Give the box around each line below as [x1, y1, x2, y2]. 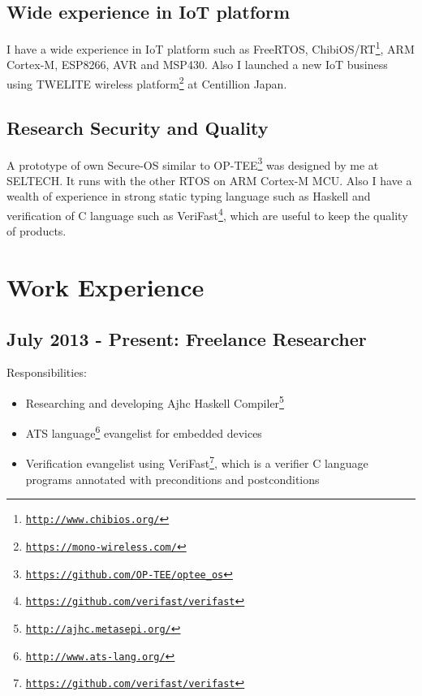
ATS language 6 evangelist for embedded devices [25, 422, 262, 441]
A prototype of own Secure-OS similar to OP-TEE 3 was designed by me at [6, 153, 379, 173]
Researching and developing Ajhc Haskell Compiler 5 [25, 391, 284, 411]
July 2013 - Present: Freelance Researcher [6, 326, 367, 351]
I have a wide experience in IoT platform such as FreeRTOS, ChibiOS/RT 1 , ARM [6, 38, 415, 57]
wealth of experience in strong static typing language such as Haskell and [6, 188, 371, 205]
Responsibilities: [6, 364, 87, 381]
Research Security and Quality [6, 115, 269, 140]
